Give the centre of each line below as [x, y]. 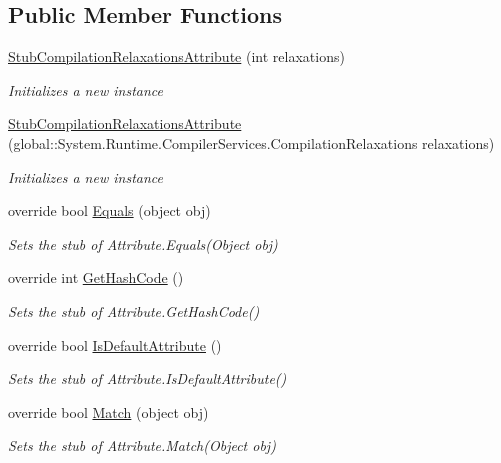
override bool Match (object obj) [108, 411]
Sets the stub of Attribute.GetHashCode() [134, 310]
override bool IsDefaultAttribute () [115, 344]
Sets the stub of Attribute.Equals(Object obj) [143, 243]
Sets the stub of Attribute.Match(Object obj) [142, 445]
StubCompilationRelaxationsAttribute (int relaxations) [176, 56]
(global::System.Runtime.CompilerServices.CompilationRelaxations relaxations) [251, 142]
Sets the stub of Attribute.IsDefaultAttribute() [147, 378]
